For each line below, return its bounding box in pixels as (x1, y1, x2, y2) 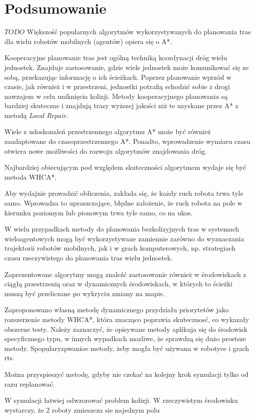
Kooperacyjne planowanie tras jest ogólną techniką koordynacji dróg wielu (4, 52, 227, 63)
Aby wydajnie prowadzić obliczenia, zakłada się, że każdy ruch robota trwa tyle (4, 188, 243, 198)
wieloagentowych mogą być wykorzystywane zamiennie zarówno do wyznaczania (4, 233, 244, 243)
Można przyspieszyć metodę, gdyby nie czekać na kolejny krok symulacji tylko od (4, 369, 249, 379)
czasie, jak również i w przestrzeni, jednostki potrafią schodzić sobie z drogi (4, 81, 230, 92)
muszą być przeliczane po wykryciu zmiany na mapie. (4, 288, 165, 298)
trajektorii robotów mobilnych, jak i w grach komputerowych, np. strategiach (4, 243, 236, 253)
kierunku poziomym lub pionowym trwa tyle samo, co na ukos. (4, 207, 193, 217)
